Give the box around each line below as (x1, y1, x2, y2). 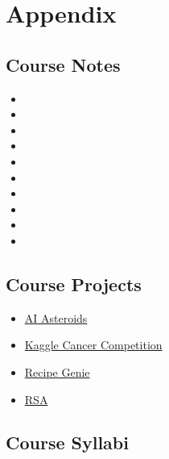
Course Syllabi (6, 430, 129, 455)
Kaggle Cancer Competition (24, 336, 163, 353)
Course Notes (6, 52, 121, 77)
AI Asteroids (24, 309, 88, 326)
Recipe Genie (24, 363, 90, 380)
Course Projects (6, 271, 142, 296)
